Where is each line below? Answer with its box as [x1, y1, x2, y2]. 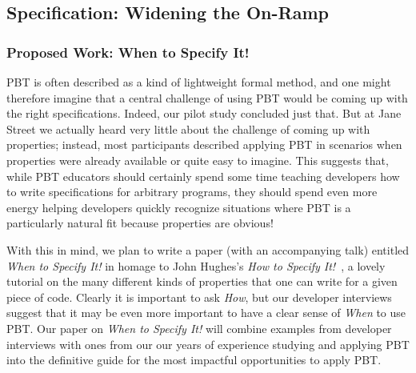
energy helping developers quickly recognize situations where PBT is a [6, 199, 351, 215]
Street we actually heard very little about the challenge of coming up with [6, 120, 370, 137]
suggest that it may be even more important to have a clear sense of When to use [6, 304, 406, 321]
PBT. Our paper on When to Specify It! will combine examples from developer [6, 319, 392, 336]
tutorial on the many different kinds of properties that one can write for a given [6, 273, 398, 290]
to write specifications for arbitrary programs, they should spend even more [6, 183, 378, 200]
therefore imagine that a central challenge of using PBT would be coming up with [6, 89, 408, 106]
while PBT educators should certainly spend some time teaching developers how [6, 167, 400, 184]
